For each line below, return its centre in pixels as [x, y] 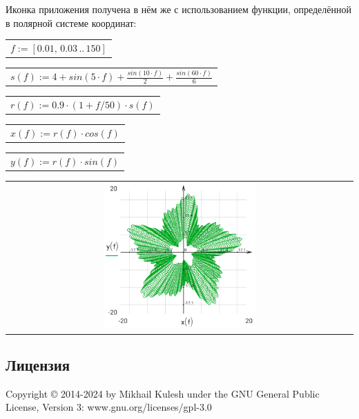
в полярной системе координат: [71, 22]
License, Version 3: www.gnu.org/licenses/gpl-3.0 [109, 407]
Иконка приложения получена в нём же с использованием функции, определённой [179, 9]
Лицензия [38, 365]
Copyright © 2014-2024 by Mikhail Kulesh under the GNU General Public [163, 393]
